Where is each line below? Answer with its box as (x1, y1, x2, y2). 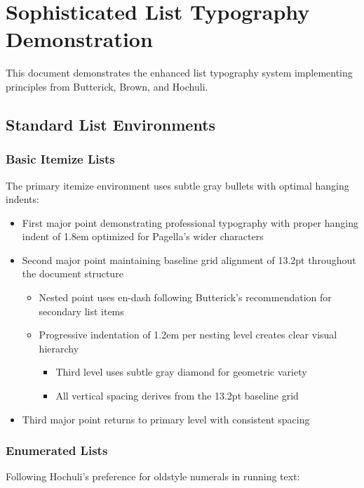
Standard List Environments (6, 113, 216, 135)
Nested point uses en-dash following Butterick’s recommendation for (39, 290, 332, 305)
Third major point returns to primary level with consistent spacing (22, 411, 310, 426)
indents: (6, 192, 39, 206)
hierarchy (39, 341, 79, 355)
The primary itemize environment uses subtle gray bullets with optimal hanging (6, 178, 349, 192)
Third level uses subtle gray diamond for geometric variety (55, 364, 307, 379)
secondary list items (39, 303, 124, 318)
